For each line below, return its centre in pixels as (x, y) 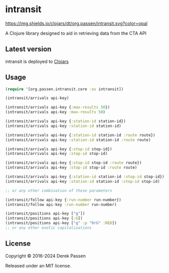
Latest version (28, 49)
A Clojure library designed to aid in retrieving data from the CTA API (76, 33)
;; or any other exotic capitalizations (49, 228)
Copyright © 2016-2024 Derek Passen (46, 256)
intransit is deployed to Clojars (37, 61)
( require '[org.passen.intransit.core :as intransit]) (64, 89)
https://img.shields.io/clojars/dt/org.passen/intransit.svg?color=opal (77, 23)
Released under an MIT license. (38, 265)
